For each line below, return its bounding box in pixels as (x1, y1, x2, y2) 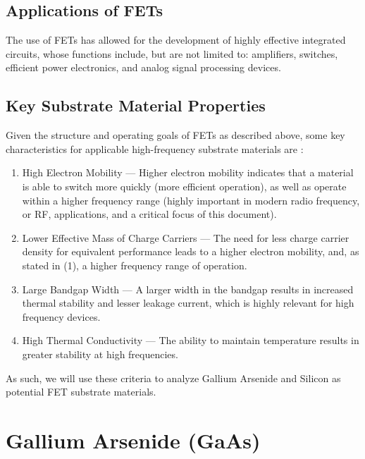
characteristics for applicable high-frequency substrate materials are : (6, 141, 304, 156)
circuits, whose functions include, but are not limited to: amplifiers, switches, (6, 46, 338, 61)
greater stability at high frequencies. (22, 346, 178, 361)
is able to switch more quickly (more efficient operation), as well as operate (22, 178, 347, 193)
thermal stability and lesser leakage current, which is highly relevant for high (22, 295, 354, 310)
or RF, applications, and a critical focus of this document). (22, 207, 277, 221)
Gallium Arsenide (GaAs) (6, 425, 261, 454)
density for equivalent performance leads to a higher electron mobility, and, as (22, 244, 359, 259)
